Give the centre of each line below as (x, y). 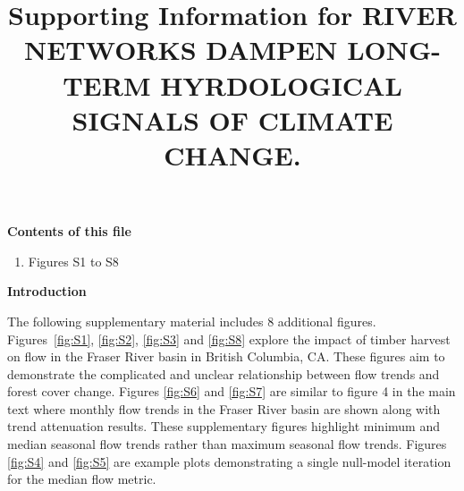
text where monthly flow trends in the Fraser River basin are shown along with (224, 408)
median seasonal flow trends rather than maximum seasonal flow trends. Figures (227, 444)
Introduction (47, 291)
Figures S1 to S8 (73, 261)
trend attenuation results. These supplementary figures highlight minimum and (224, 426)
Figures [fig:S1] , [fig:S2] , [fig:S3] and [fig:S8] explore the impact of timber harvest (229, 339)
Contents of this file (69, 231)
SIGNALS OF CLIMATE (232, 119)
